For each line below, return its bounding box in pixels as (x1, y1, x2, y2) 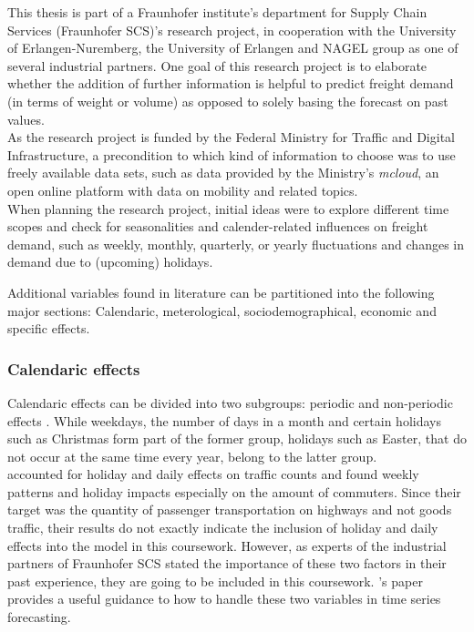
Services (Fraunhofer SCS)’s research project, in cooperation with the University (7, 20, 457, 39)
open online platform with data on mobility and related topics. (7, 180, 358, 199)
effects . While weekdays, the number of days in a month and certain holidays (7, 411, 441, 430)
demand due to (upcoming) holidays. (7, 252, 213, 271)
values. (7, 109, 45, 128)
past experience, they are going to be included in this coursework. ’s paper (7, 571, 423, 590)
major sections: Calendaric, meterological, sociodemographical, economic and (7, 301, 437, 320)
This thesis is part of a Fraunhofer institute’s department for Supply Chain (7, 3, 428, 21)
